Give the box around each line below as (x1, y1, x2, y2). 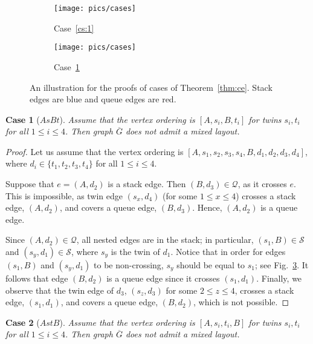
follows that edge (5, 272, 68, 285)
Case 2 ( (5, 316, 40, 328)
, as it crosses (237, 177, 287, 190)
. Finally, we (256, 272, 302, 285)
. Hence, (192, 201, 222, 214)
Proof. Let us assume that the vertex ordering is (5, 145, 184, 157)
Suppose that (5, 177, 54, 190)
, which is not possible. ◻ (193, 296, 289, 308)
